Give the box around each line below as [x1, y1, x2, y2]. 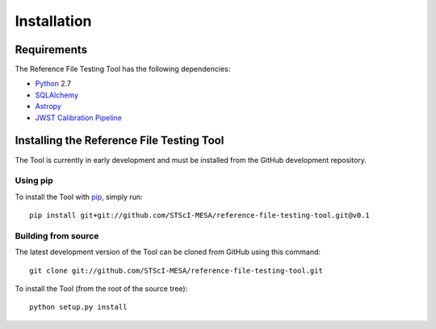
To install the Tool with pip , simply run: [15, 192, 143, 202]
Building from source [15, 230, 99, 241]
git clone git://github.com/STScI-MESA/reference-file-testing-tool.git [29, 266, 323, 275]
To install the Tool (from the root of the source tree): [15, 283, 188, 294]
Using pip [15, 175, 54, 186]
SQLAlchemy [35, 90, 79, 100]
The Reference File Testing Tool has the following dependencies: [15, 65, 231, 74]
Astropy [35, 102, 62, 111]
